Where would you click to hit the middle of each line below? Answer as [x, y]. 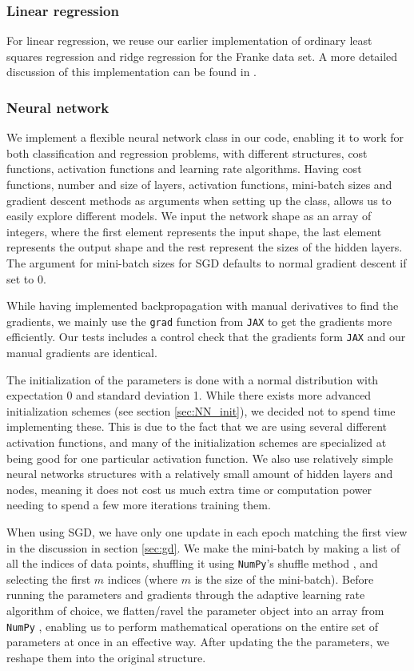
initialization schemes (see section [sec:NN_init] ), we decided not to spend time [201, 410]
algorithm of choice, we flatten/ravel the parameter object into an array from [195, 611]
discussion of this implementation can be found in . [132, 72]
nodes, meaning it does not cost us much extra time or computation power [189, 489]
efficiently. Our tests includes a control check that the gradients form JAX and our [206, 337]
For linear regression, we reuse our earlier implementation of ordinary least [189, 40]
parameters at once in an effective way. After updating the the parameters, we [198, 642]
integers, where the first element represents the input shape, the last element [194, 231]
